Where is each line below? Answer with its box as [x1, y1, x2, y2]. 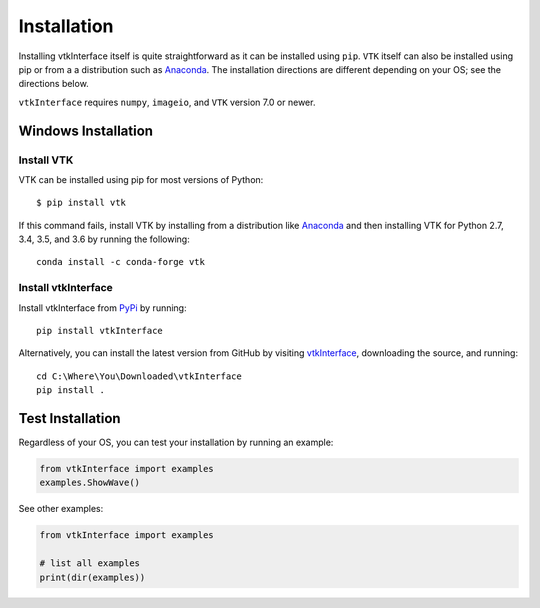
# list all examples [39, 558, 140, 569]
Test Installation [18, 410, 121, 427]
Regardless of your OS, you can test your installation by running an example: [18, 436, 334, 449]
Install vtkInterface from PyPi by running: [18, 301, 187, 314]
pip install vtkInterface [36, 325, 164, 336]
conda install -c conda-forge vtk [36, 256, 205, 268]
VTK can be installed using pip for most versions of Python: [18, 173, 264, 185]
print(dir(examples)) [39, 571, 146, 583]
